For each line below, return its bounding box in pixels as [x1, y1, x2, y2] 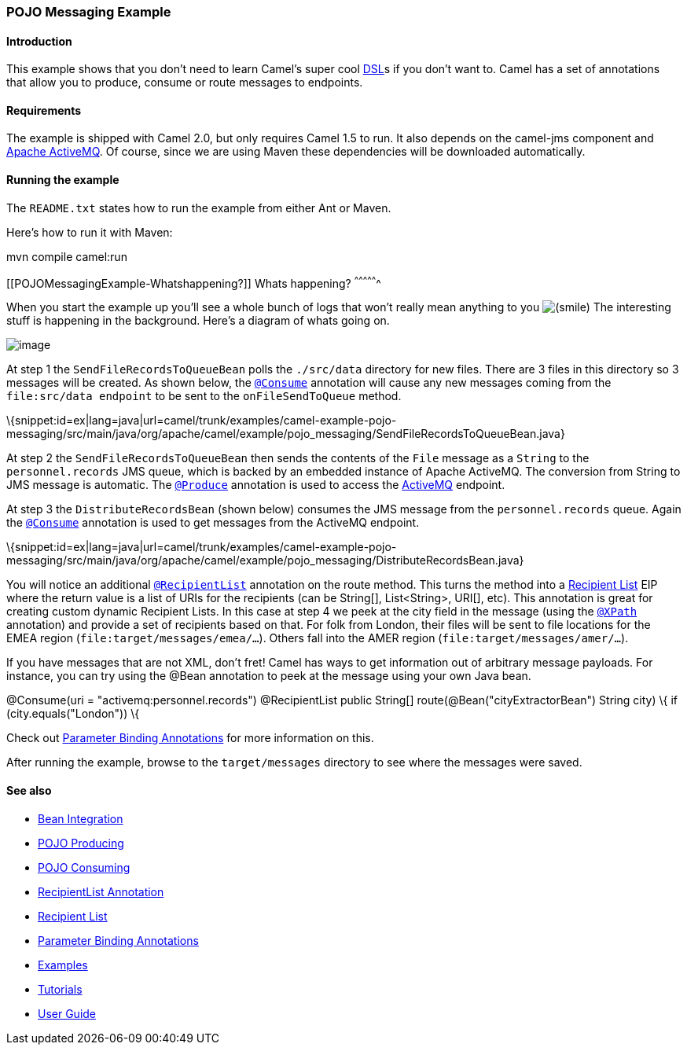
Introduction [6, 34, 72, 48]
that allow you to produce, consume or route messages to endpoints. [6, 75, 363, 90]
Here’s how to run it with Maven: [6, 225, 173, 239]
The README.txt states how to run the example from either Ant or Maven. [6, 200, 391, 215]
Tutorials [38, 982, 83, 996]
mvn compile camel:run [6, 249, 127, 263]
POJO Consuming [38, 860, 130, 874]
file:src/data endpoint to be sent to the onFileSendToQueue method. [6, 389, 402, 403]
